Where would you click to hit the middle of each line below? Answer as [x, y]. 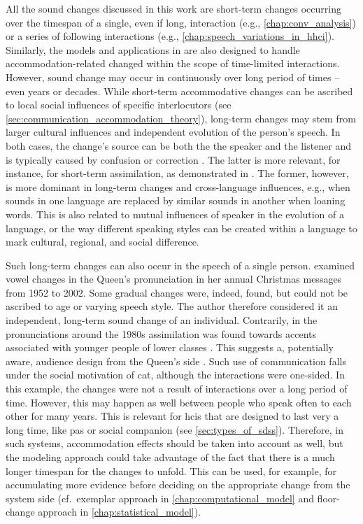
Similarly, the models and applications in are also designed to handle [153, 49]
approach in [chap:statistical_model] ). [120, 512]
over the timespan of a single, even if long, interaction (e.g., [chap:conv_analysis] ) [181, 22]
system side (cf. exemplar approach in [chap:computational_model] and [160, 498]
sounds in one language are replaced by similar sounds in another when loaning [176, 200]
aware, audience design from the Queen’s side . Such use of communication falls [176, 361]
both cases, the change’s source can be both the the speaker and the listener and [179, 145]
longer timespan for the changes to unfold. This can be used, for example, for [171, 470]
